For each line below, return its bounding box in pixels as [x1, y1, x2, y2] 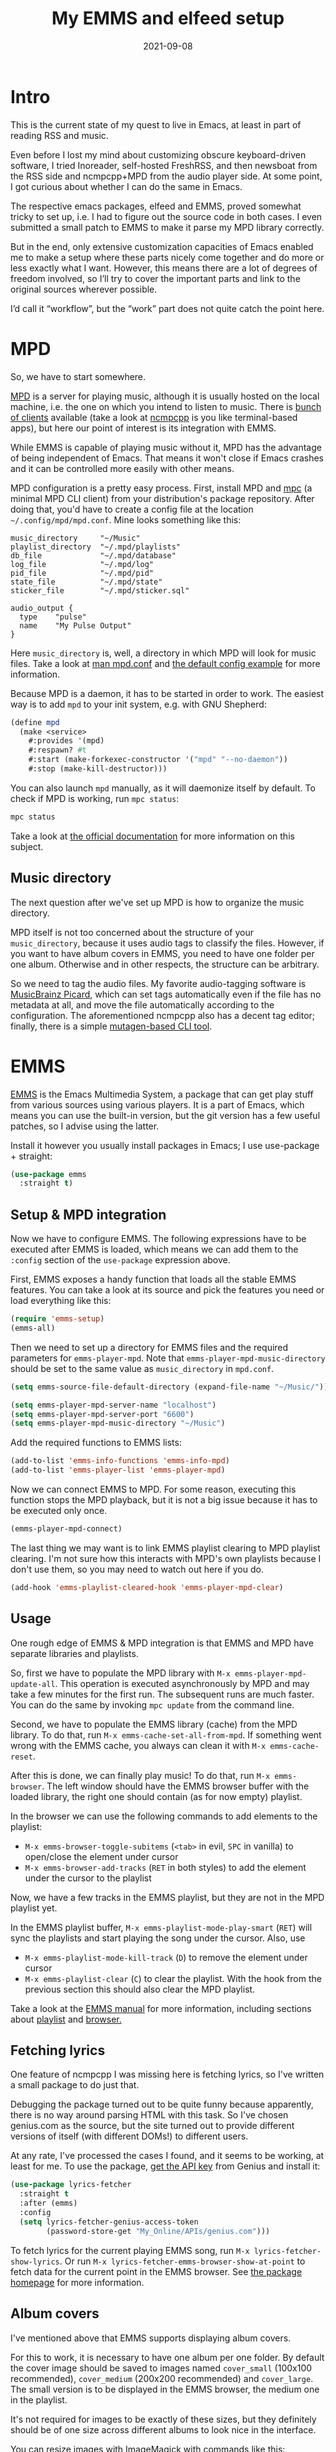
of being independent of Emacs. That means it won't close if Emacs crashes [10, 452, 324, 464]
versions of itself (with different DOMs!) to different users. [10, 2130, 249, 2142]
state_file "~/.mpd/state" [10, 577, 163, 587]
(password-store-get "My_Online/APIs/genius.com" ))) [46, 2226, 271, 2236]
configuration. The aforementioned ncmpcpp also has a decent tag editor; [10, 1009, 316, 1021]
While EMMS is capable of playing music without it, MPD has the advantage [10, 441, 322, 453]
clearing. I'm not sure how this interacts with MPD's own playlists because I [10, 1552, 322, 1564]
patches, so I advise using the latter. [10, 1120, 160, 1132]
